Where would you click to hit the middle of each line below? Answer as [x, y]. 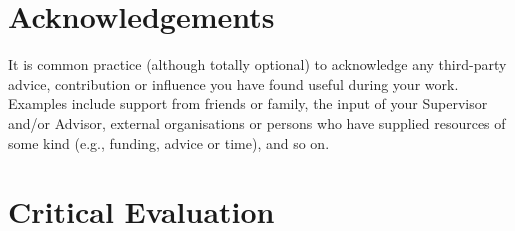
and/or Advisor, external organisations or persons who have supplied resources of [257, 122]
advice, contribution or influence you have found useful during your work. [233, 83]
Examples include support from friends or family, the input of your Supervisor [248, 103]
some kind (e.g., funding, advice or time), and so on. [169, 142]
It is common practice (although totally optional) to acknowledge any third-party [257, 64]
